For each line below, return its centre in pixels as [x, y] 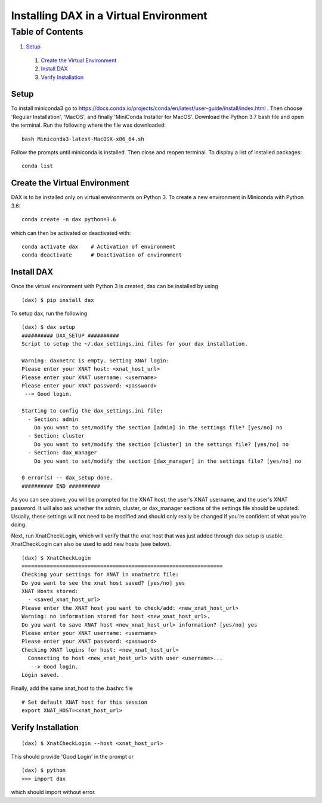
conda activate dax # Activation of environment [99, 246]
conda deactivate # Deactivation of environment [102, 255]
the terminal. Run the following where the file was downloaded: [89, 125]
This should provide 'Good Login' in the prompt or [72, 756]
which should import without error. [53, 792]
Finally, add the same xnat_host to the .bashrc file [72, 688]
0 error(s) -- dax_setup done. [67, 478]
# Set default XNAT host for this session [85, 702]
